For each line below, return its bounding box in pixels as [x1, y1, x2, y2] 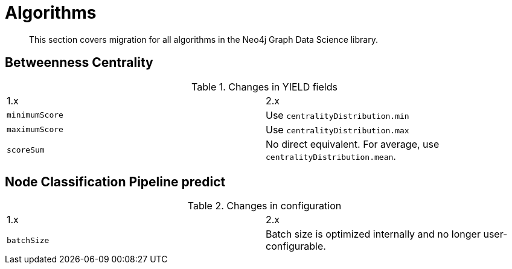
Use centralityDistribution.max [266, 123, 409, 136]
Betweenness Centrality [5, 55, 153, 71]
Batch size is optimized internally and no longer [266, 228, 481, 241]
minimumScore [7, 110, 63, 120]
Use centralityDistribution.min [266, 109, 409, 121]
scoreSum [7, 145, 45, 155]
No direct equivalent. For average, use [266, 138, 440, 150]
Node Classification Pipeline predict [5, 174, 226, 190]
